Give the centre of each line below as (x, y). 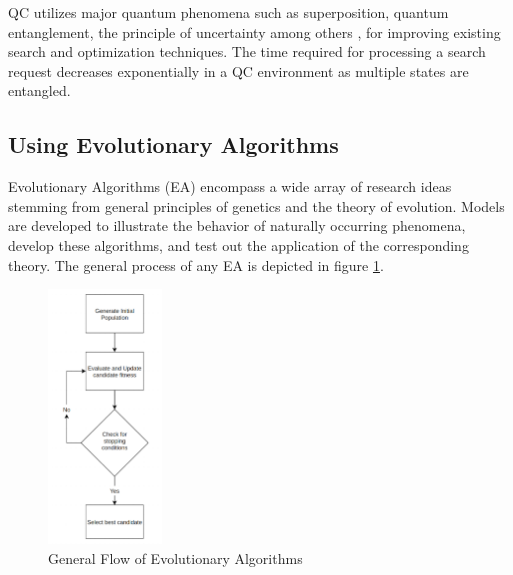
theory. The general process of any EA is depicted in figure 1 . (196, 264)
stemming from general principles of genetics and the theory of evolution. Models (256, 205)
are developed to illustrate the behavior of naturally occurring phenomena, (237, 225)
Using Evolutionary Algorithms (173, 144)
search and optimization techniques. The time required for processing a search (247, 51)
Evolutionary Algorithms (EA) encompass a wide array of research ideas (230, 186)
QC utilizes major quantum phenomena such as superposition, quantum (228, 12)
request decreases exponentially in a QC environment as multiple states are (238, 70)
